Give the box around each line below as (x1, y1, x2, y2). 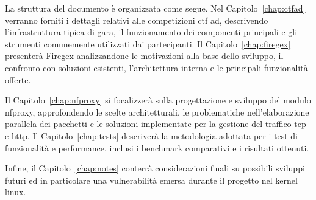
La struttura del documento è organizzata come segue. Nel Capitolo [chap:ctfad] (5, 2, 306, 14)
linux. (5, 185, 26, 198)
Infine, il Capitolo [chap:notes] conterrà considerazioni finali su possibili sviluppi (5, 162, 305, 174)
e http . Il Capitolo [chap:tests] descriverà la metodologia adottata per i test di (5, 129, 298, 142)
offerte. (5, 73, 31, 86)
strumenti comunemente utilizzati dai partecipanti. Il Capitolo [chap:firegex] (5, 37, 291, 50)
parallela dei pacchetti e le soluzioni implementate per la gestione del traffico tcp (5, 117, 306, 130)
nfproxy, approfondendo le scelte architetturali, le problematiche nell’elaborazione (5, 105, 309, 118)
